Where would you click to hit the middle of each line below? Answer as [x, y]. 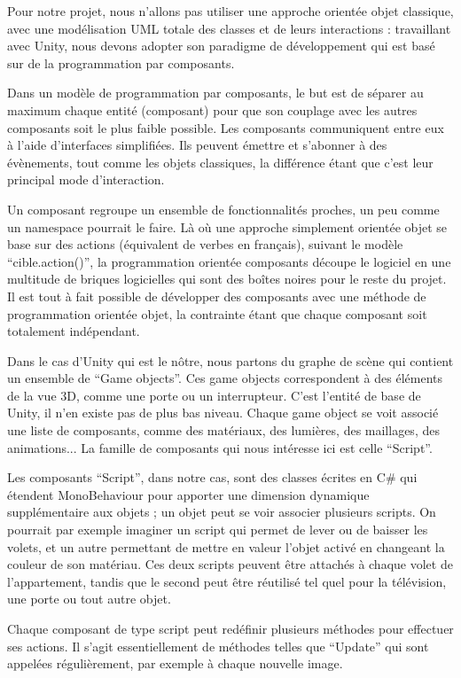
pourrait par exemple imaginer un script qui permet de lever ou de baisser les [218, 530]
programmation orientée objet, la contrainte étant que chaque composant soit [217, 313]
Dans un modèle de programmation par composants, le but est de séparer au [215, 93]
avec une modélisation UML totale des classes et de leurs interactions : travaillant [229, 28]
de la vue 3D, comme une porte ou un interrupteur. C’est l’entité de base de [214, 395]
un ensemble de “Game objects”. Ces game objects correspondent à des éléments [225, 378]
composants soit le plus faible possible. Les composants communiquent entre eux [226, 127]
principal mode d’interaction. [86, 179]
